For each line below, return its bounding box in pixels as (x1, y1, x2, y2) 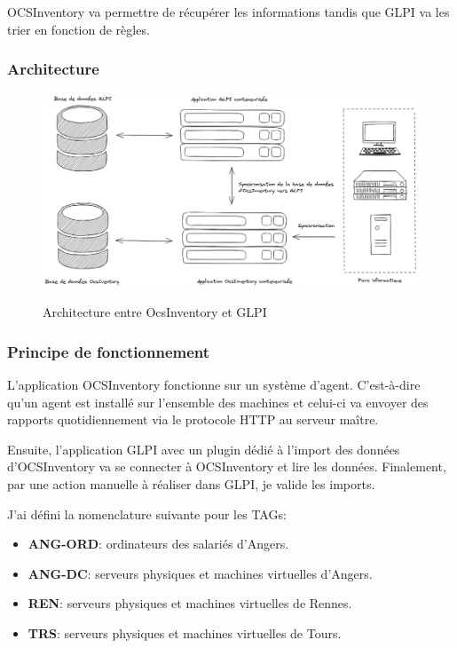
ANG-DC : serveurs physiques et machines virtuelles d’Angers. (28, 564, 373, 582)
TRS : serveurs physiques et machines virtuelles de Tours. (28, 623, 342, 642)
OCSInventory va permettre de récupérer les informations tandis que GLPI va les (7, 3, 450, 20)
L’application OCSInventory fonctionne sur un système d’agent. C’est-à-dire (7, 375, 421, 394)
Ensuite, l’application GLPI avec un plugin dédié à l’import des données (7, 439, 400, 458)
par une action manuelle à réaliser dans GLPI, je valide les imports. (7, 474, 375, 493)
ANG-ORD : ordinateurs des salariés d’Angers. (28, 534, 289, 553)
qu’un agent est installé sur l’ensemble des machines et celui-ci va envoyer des (7, 392, 429, 411)
